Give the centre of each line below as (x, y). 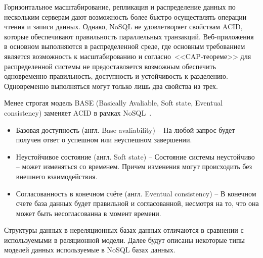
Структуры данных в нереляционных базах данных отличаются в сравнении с (124, 230)
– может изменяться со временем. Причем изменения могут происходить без (134, 166)
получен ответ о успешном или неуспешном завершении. (104, 140)
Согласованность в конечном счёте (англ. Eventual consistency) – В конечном (136, 193)
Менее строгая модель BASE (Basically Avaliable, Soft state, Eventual (114, 103)
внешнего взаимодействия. (57, 176)
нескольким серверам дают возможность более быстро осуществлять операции (125, 16)
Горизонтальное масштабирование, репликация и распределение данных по (120, 7)
